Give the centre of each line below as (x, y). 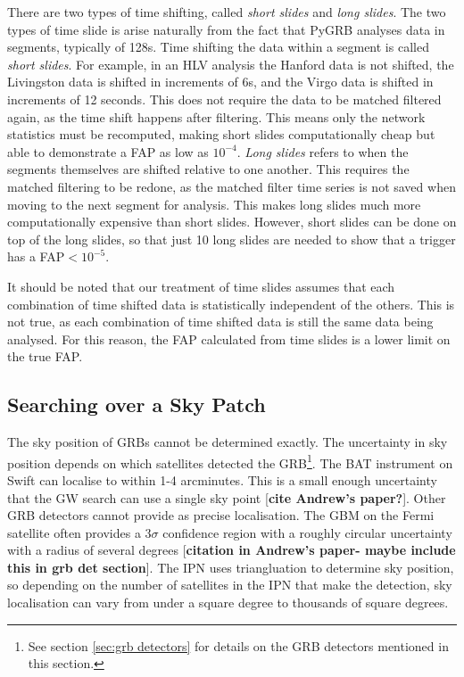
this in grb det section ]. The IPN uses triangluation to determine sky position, (231, 567)
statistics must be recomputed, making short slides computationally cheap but (221, 134)
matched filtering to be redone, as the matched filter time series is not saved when (232, 186)
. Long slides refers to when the (323, 151)
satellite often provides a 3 (79, 532)
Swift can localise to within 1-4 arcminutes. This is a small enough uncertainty (222, 479)
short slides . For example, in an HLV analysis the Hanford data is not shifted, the (231, 64)
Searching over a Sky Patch (137, 405)
